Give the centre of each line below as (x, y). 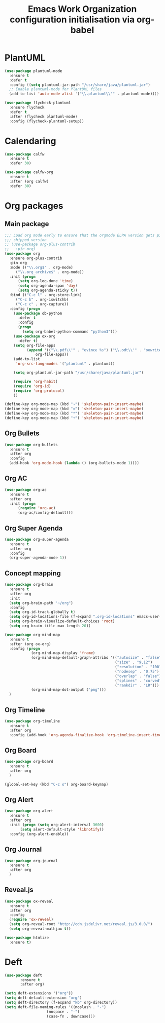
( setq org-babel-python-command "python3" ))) (70, 332)
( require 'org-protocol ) (39, 391)
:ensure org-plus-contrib (36, 258)
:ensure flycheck (27, 108)
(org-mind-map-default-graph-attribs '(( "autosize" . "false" (96, 658)
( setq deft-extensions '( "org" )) (39, 993)
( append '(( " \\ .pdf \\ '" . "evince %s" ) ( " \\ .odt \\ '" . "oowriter (95, 350)
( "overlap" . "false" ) (138, 676)
